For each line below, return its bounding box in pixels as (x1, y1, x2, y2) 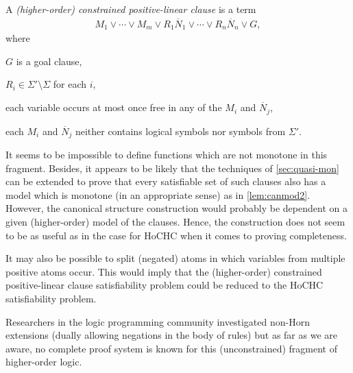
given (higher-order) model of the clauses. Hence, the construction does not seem (5, 214, 345, 228)
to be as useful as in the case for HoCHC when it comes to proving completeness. (5, 228, 347, 242)
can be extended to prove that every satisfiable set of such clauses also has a (5, 174, 326, 189)
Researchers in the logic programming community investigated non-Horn (5, 314, 310, 328)
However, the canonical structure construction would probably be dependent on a (5, 201, 348, 215)
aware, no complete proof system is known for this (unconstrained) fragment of (5, 341, 337, 355)
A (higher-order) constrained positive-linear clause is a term (5, 2, 256, 16)
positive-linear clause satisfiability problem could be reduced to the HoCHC (5, 278, 324, 292)
